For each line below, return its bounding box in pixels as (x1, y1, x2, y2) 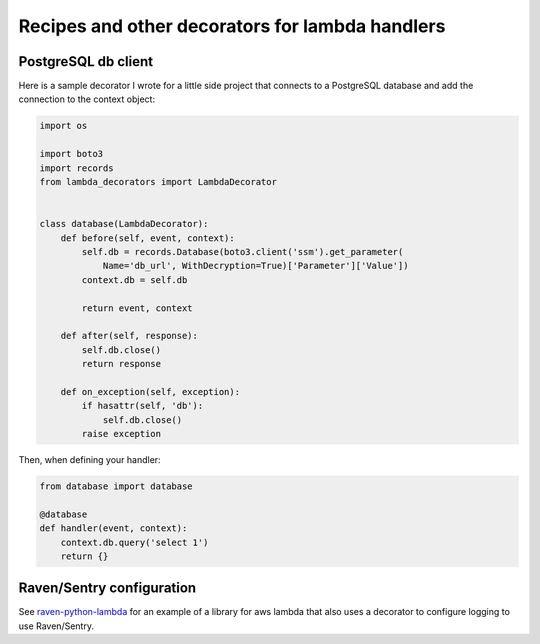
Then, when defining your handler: (18, 454, 161, 466)
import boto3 (39, 148, 104, 160)
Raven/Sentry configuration (18, 580, 197, 597)
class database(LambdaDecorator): (39, 218, 209, 230)
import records (39, 162, 114, 174)
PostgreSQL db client (18, 53, 154, 70)
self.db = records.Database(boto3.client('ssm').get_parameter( (81, 246, 404, 257)
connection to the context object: (18, 93, 155, 105)
